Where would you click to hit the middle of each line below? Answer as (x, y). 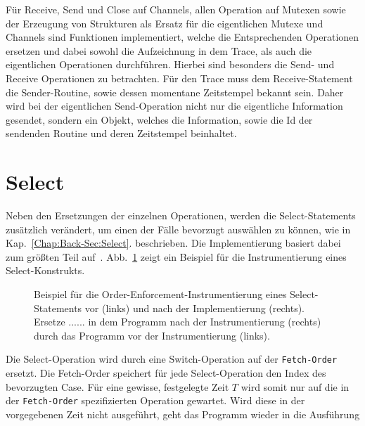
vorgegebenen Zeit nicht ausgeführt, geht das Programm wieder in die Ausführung (183, 414)
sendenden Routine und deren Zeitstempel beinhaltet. (121, 133)
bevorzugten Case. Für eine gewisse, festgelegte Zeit (117, 386)
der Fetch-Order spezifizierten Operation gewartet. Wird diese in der (155, 400)
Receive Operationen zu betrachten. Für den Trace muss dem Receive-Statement (179, 78)
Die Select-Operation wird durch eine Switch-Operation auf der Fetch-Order (172, 359)
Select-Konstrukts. (45, 270)
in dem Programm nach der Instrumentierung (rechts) (205, 322)
